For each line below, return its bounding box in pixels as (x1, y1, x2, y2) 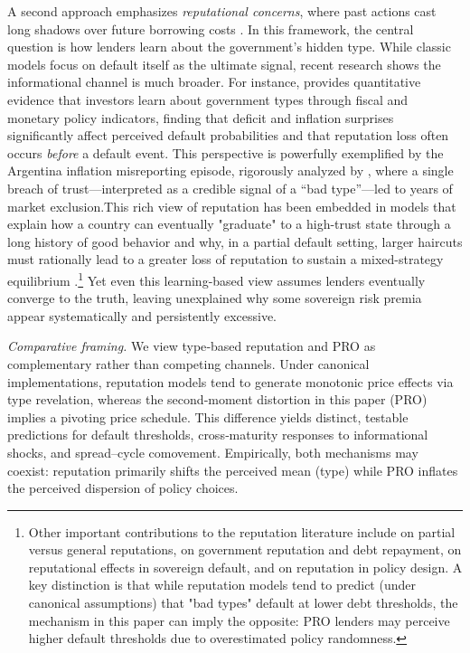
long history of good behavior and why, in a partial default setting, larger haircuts (7, 232, 463, 251)
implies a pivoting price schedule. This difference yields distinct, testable (7, 407, 409, 426)
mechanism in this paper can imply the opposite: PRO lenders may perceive (28, 610, 450, 629)
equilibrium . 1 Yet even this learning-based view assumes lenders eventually (7, 268, 426, 289)
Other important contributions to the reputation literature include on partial (28, 522, 456, 541)
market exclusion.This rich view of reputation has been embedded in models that (7, 196, 456, 215)
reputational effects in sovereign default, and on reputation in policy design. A (28, 557, 463, 576)
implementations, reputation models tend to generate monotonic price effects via (7, 372, 454, 391)
